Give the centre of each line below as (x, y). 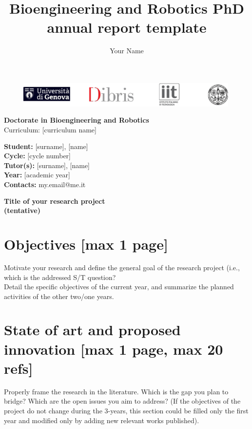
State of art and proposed (92, 330)
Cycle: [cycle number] (37, 156)
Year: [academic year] (37, 175)
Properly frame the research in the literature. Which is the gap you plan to (116, 391)
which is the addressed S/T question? (60, 277)
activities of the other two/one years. (59, 296)
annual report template (127, 27)
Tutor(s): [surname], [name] (47, 165)
